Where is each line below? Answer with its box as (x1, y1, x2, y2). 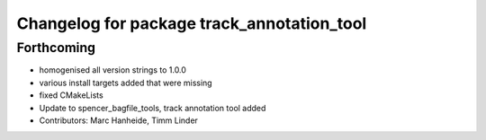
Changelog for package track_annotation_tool (16, 13, 367, 33)
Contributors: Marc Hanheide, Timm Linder (39, 115, 198, 126)
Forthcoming (16, 39, 96, 56)
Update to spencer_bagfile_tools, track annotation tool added (39, 102, 266, 113)
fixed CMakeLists (39, 90, 103, 101)
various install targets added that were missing (39, 77, 212, 88)
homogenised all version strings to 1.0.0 (39, 65, 186, 75)
